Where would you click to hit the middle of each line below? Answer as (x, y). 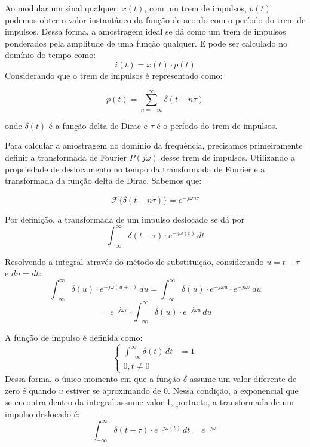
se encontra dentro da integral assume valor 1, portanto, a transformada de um (149, 402)
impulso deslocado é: (42, 413)
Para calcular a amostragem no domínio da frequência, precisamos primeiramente (154, 145)
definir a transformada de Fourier (66, 157)
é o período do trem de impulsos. (217, 125)
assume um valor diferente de (243, 378)
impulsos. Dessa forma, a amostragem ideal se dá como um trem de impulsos (145, 31)
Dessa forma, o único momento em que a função (93, 378)
